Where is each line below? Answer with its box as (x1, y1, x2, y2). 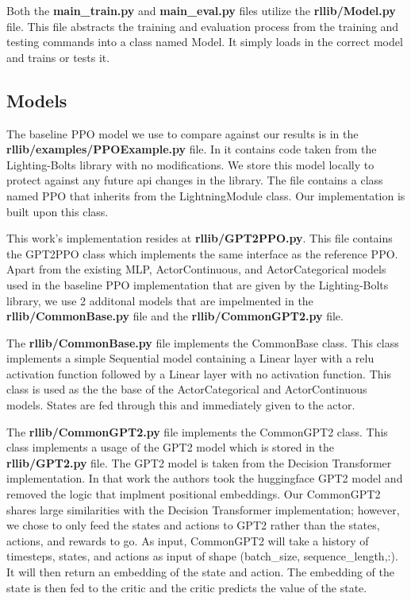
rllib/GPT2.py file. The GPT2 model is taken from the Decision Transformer (6, 454, 392, 471)
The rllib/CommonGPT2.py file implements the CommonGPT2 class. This (6, 423, 388, 440)
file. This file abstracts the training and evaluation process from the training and (6, 17, 399, 34)
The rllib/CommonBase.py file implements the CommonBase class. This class (6, 334, 399, 351)
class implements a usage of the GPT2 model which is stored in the (6, 439, 334, 456)
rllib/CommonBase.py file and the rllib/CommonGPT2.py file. (6, 308, 344, 324)
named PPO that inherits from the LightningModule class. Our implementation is (6, 187, 405, 204)
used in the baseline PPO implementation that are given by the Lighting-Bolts (6, 276, 389, 293)
